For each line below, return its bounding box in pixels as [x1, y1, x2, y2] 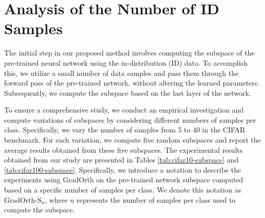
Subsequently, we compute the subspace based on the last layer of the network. [4, 87, 251, 98]
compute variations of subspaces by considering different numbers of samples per [4, 114, 256, 125]
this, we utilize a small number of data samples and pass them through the [4, 67, 239, 78]
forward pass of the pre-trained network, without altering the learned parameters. [4, 77, 259, 88]
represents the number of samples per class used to [77, 194, 236, 205]
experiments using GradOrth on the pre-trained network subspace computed [4, 174, 244, 185]
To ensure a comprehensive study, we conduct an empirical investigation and [4, 104, 244, 115]
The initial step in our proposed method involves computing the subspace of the [4, 47, 255, 58]
